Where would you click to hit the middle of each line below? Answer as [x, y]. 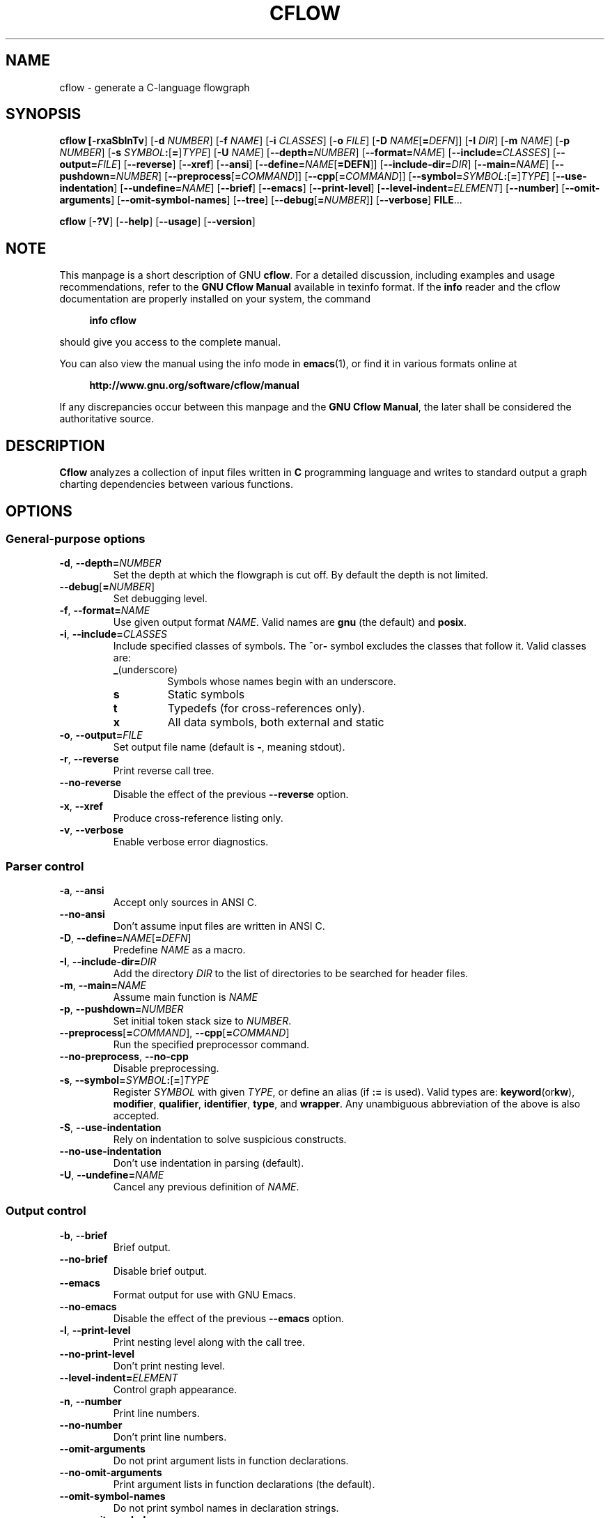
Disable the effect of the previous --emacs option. [229, 1318]
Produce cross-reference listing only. [198, 818]
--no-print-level [97, 1354]
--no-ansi [82, 914]
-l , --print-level [95, 1330]
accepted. [136, 1116]
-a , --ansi [82, 891]
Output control [46, 1211]
